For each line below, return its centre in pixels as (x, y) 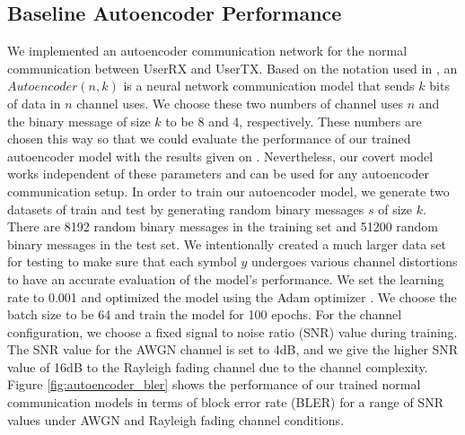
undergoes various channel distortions (354, 261)
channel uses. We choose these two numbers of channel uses (240, 103)
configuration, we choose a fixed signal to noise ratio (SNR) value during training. (232, 331)
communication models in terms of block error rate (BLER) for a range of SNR (225, 402)
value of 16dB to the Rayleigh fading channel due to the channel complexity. (218, 366)
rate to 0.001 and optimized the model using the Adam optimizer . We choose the (232, 296)
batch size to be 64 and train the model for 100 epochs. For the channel (205, 314)
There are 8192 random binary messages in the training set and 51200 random (223, 226)
